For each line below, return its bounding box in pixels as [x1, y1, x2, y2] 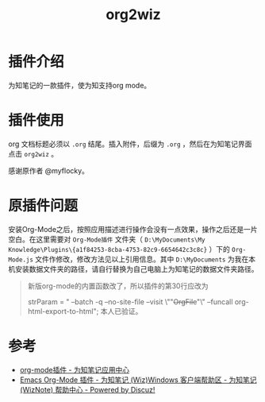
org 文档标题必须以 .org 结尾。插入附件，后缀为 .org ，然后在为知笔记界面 [8, 139, 252, 149]
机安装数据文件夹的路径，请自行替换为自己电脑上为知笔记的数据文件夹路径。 [8, 264, 259, 273]
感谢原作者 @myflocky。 [8, 165, 90, 176]
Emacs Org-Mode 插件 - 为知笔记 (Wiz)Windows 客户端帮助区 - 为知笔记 [19, 375, 257, 385]
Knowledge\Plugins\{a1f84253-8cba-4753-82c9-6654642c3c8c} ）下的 [8, 244, 230, 253]
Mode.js [8, 256, 34, 264]
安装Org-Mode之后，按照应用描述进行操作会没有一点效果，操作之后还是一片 [8, 224, 258, 234]
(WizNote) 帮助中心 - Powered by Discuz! [19, 385, 156, 394]
